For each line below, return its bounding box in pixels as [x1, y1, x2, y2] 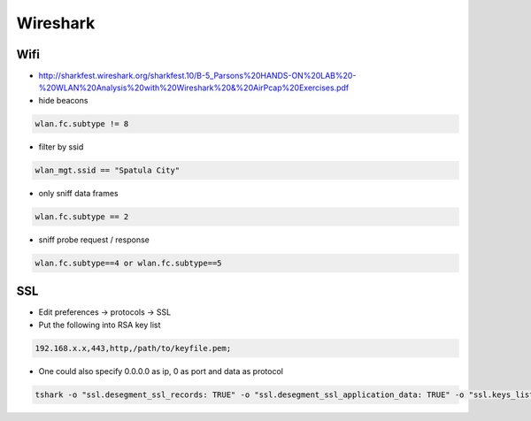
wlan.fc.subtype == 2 [35, 211, 129, 221]
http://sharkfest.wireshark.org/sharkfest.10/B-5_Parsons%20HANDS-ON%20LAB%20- [38, 71, 357, 81]
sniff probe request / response [38, 234, 150, 245]
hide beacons [38, 95, 88, 105]
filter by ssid [38, 142, 84, 152]
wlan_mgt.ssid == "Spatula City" [35, 165, 181, 175]
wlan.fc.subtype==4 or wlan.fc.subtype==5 [35, 257, 222, 268]
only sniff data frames [38, 188, 119, 198]
